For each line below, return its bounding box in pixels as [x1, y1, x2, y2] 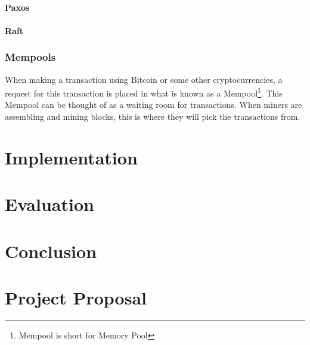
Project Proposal [5, 285, 147, 309]
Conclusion [5, 238, 97, 263]
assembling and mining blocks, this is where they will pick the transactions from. [5, 110, 300, 123]
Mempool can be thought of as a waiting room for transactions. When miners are [5, 98, 302, 111]
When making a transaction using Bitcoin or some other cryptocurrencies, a [5, 73, 283, 85]
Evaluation [5, 192, 94, 216]
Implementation [5, 145, 138, 169]
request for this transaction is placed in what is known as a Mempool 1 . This [5, 85, 283, 99]
